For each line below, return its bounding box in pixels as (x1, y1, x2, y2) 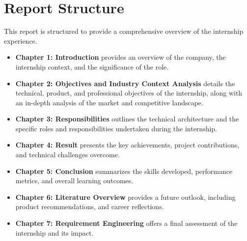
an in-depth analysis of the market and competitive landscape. (15, 97, 203, 107)
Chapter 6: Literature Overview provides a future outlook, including (15, 192, 236, 202)
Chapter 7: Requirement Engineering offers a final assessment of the (15, 218, 238, 228)
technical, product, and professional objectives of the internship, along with (15, 88, 243, 98)
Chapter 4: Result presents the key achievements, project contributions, (15, 140, 240, 150)
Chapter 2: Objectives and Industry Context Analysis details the (15, 78, 235, 88)
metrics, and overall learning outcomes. (15, 175, 134, 186)
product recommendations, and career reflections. (15, 201, 164, 212)
